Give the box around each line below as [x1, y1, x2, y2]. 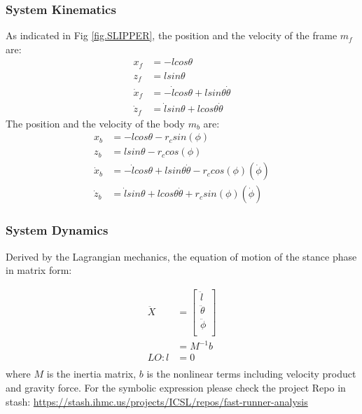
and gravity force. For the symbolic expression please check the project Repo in [6, 380, 346, 394]
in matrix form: [6, 263, 72, 277]
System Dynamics [6, 221, 109, 239]
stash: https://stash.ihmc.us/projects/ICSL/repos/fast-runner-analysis [6, 394, 308, 408]
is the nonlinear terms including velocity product [146, 366, 356, 381]
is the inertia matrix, [46, 366, 137, 381]
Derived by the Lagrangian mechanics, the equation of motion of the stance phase [6, 249, 357, 263]
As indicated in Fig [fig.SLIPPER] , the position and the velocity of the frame [6, 28, 337, 43]
